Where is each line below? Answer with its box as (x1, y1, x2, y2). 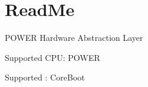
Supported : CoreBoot (5, 71, 85, 83)
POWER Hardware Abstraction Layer (5, 31, 143, 44)
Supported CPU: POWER (5, 51, 101, 63)
